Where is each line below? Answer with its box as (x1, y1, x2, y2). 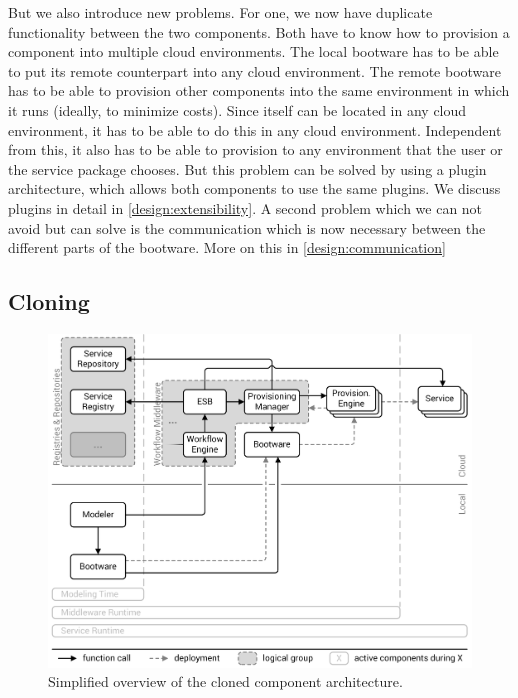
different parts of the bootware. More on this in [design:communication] (8, 237, 446, 258)
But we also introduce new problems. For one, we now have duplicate (8, 2, 433, 22)
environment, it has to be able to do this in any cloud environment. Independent (8, 119, 502, 140)
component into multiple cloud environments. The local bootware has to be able (8, 41, 499, 62)
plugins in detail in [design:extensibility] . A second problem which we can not (8, 197, 483, 218)
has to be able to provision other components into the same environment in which (8, 80, 510, 101)
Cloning (8, 286, 90, 317)
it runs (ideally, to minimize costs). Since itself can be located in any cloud (8, 99, 467, 120)
